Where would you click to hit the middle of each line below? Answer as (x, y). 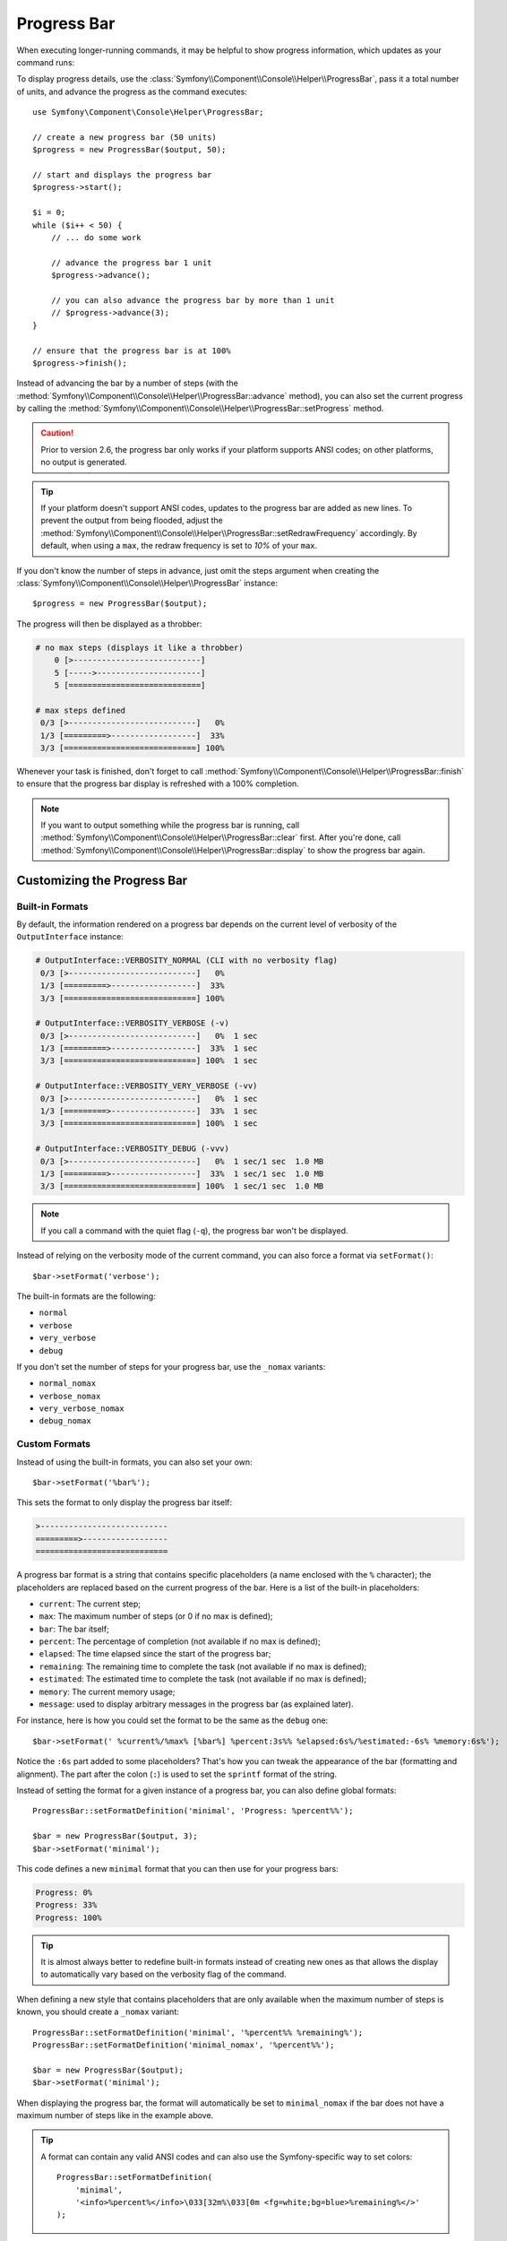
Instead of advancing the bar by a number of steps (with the (128, 383)
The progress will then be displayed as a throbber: (109, 624)
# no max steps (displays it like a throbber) (139, 647)
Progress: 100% (69, 1917)
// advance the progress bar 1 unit (131, 263)
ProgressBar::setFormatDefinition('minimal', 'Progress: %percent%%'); (193, 1811)
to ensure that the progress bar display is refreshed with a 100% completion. (158, 783)
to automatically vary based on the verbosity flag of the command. (163, 1974)
